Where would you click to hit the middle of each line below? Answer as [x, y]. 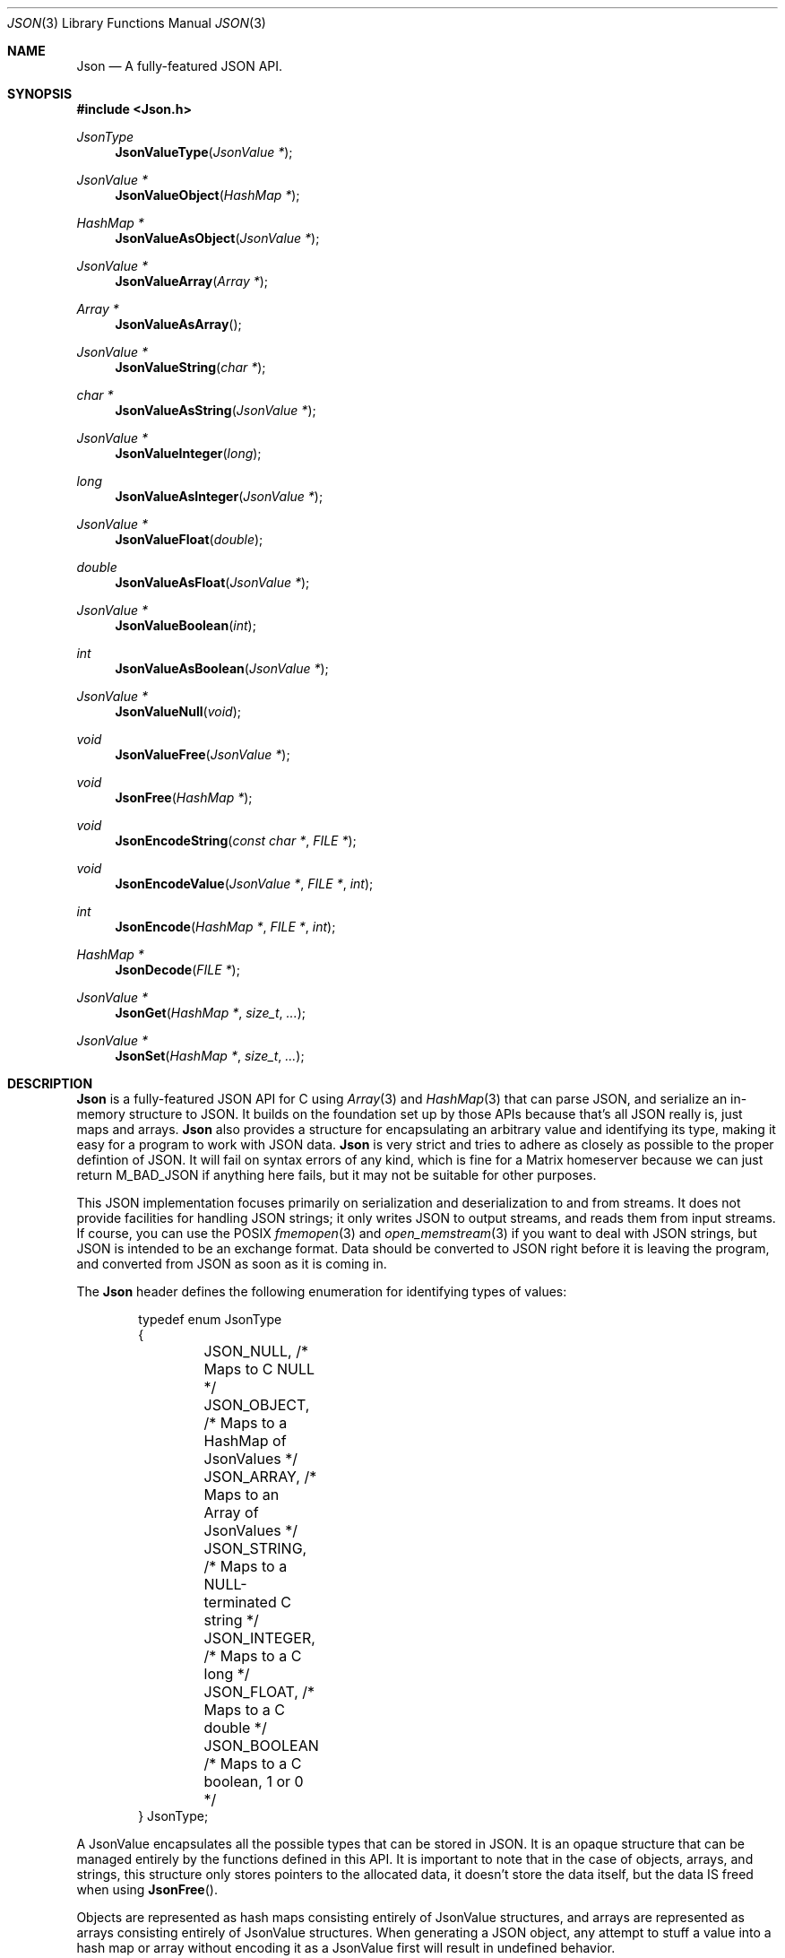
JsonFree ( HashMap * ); [184, 797]
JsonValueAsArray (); [178, 324]
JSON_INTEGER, [259, 1638]
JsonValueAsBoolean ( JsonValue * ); [222, 668]
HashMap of [245, 1441]
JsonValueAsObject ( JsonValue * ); [217, 238]
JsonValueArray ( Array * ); [192, 281]
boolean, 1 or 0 [254, 1781]
